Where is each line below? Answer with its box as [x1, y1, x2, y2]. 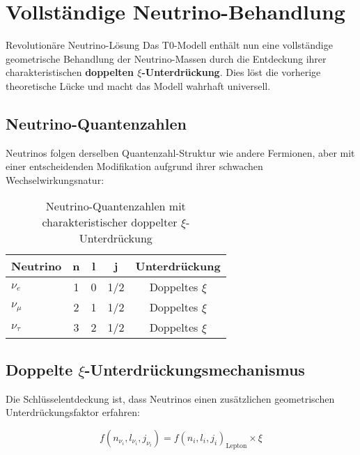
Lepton [226, 442, 247, 449]
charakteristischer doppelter [42, 214, 178, 231]
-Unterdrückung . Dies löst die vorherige [141, 65, 321, 79]
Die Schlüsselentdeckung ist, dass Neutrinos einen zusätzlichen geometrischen [6, 391, 335, 406]
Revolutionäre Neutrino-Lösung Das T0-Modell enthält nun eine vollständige [6, 38, 333, 52]
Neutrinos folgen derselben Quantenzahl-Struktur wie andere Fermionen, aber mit [6, 145, 355, 160]
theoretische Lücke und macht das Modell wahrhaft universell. [6, 78, 271, 93]
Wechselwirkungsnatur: [6, 172, 104, 187]
